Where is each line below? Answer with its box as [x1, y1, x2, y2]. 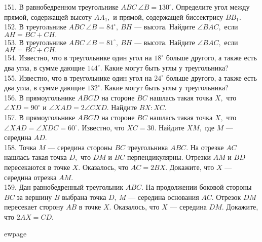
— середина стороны [48, 142, 113, 152]
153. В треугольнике [4, 37, 66, 47]
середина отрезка [4, 171, 57, 182]
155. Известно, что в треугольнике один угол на [4, 72, 152, 83]
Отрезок [216, 191, 241, 202]
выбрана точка [62, 191, 106, 202]
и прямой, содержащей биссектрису [113, 11, 223, 22]
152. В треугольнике [4, 21, 66, 32]
